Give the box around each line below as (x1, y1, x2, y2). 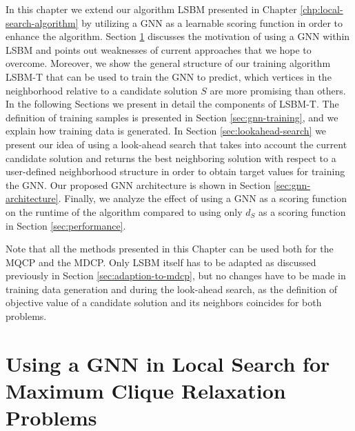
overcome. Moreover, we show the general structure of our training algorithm (6, 56, 331, 70)
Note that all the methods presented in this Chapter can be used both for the (6, 241, 334, 256)
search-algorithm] (6, 15, 79, 30)
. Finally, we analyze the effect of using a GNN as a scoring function (58, 191, 347, 206)
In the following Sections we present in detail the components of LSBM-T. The (6, 97, 339, 111)
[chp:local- (300, 2, 343, 16)
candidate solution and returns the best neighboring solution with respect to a (6, 150, 336, 165)
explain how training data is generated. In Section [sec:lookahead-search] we (6, 123, 327, 138)
